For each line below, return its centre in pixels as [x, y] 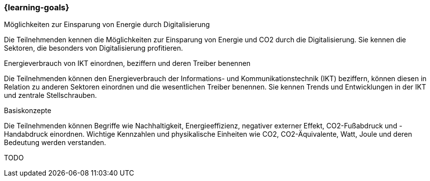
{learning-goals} [37, 7]
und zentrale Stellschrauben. [50, 95]
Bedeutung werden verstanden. [55, 143]
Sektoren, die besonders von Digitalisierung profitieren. [93, 48]
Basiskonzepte [28, 111]
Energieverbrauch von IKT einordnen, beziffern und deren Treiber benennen [127, 63]
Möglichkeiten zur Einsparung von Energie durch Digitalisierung [107, 25]
